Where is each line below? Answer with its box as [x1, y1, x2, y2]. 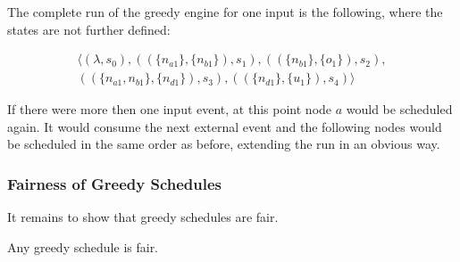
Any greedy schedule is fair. [7, 237, 159, 256]
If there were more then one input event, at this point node [7, 100, 332, 119]
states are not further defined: [7, 20, 171, 38]
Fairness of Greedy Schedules [7, 172, 222, 194]
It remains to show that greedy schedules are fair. [7, 208, 279, 226]
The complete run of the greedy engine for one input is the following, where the [7, 3, 443, 20]
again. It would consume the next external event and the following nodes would [7, 117, 442, 135]
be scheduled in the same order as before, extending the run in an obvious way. [7, 135, 440, 153]
